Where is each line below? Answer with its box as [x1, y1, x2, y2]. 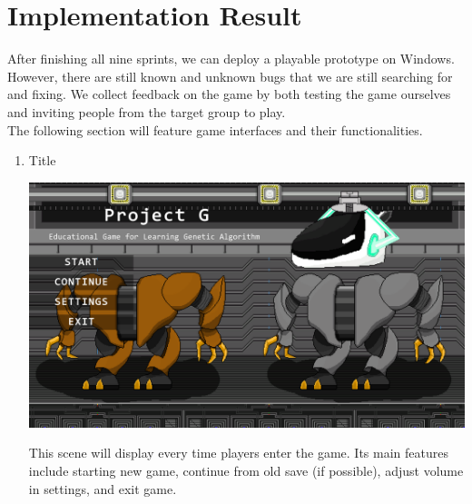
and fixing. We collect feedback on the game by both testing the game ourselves [7, 84, 451, 104]
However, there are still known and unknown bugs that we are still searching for [7, 66, 453, 85]
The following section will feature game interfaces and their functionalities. [7, 120, 423, 139]
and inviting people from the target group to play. [7, 102, 286, 121]
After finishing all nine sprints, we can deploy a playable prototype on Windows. [7, 49, 455, 68]
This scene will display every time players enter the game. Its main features [28, 443, 448, 462]
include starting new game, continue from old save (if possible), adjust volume [28, 460, 464, 479]
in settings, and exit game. [28, 479, 177, 498]
